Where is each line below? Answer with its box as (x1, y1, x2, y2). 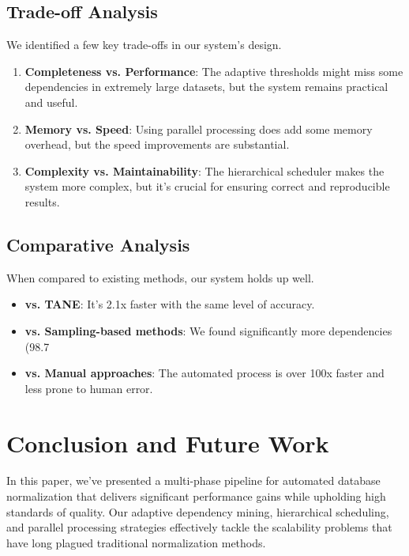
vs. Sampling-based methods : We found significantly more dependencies (24, 322, 392, 339)
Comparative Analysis (6, 232, 190, 256)
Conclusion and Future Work (6, 426, 329, 459)
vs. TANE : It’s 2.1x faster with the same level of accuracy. (24, 296, 315, 312)
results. (24, 193, 60, 210)
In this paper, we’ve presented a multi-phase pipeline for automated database (6, 472, 381, 489)
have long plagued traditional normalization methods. (6, 534, 266, 550)
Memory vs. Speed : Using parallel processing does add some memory (24, 120, 373, 137)
